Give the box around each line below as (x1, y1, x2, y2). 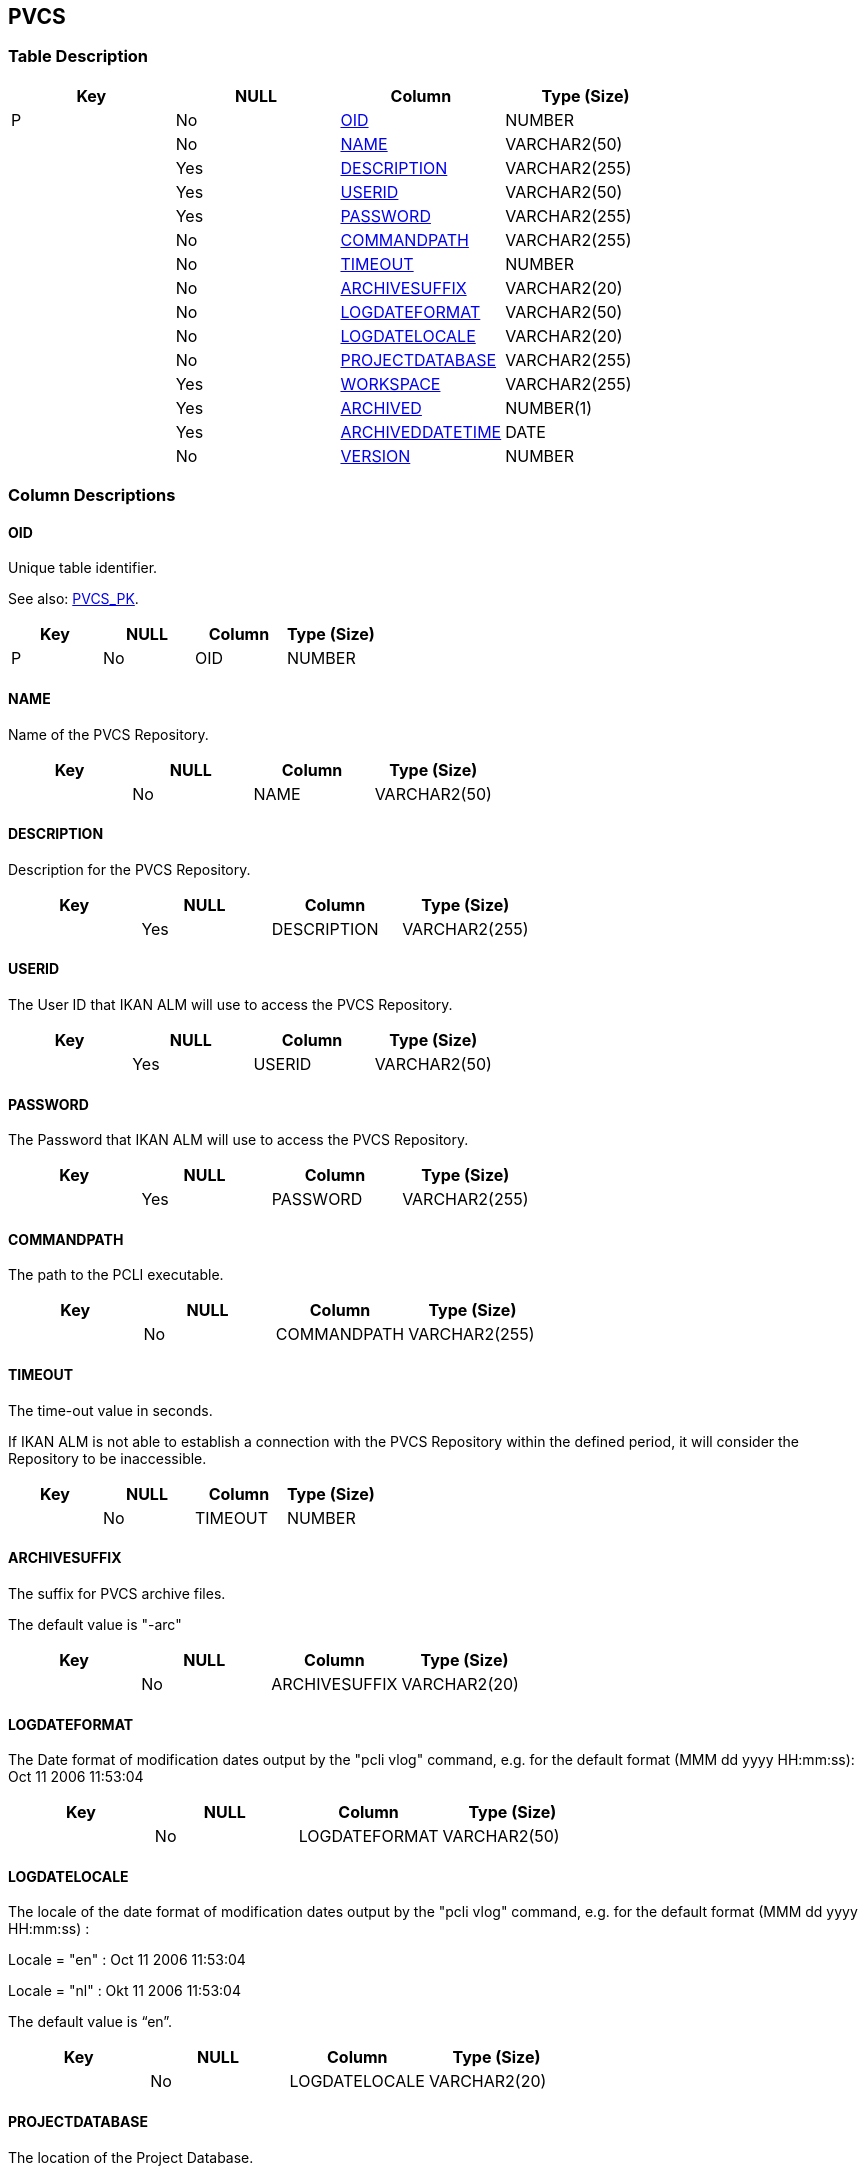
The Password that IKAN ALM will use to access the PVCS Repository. (8, 1131, 469, 1149)
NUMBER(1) (505, 397, 593, 418)
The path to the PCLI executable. (8, 1266, 224, 1284)
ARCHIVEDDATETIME (340, 421, 502, 442)
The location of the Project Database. (8, 2148, 254, 2166)
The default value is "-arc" (8, 1615, 182, 1633)
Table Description (8, 46, 149, 67)
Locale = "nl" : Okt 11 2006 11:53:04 (8, 1982, 241, 2000)
